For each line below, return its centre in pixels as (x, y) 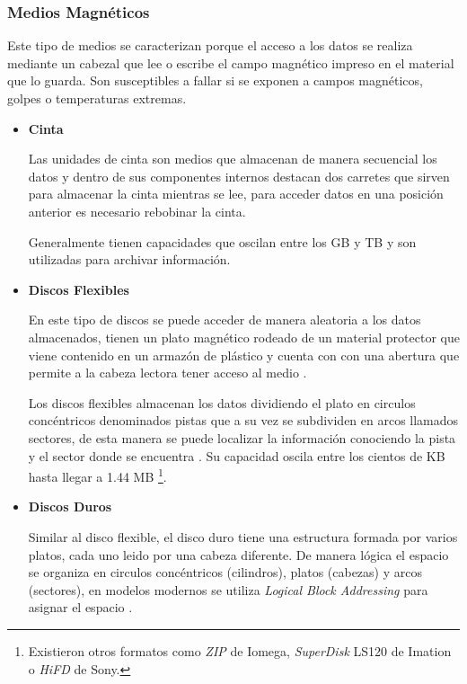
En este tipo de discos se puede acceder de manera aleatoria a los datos (225, 320)
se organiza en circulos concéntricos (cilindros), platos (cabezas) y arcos (225, 572)
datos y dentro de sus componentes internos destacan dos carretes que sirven (239, 176)
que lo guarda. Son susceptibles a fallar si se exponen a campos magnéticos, (215, 80)
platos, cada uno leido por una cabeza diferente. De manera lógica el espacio (238, 554)
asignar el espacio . (80, 607)
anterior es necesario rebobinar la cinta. (137, 211)
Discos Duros (70, 506)
